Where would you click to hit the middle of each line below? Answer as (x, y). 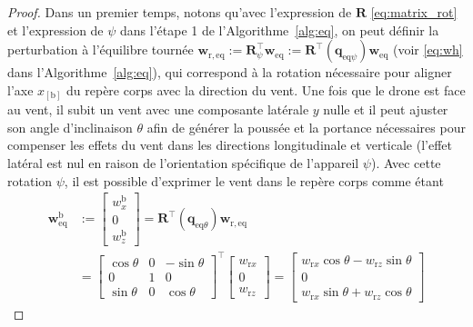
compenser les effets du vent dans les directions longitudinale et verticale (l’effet (230, 145)
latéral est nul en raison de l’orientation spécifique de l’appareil (183, 163)
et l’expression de (55, 30)
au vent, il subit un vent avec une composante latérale (158, 109)
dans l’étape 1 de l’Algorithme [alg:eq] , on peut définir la (280, 30)
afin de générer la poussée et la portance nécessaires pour (306, 127)
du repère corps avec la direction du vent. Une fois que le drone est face (266, 89)
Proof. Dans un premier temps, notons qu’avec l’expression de (180, 12)
